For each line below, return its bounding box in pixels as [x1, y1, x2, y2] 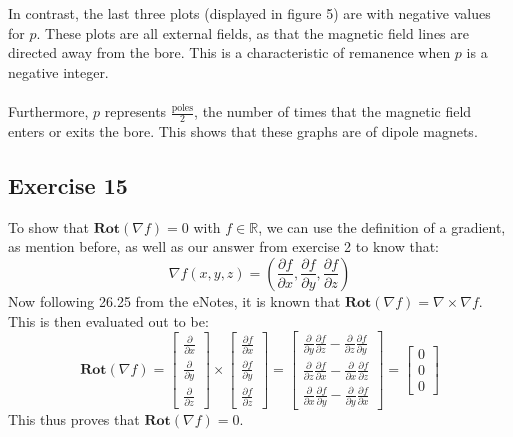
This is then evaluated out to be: [8, 310, 209, 331]
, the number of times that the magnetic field [194, 101, 472, 122]
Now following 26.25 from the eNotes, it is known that [8, 290, 341, 311]
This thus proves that [8, 408, 140, 429]
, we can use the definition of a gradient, [258, 216, 506, 237]
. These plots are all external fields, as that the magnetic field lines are [36, 22, 469, 43]
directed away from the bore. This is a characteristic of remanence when [8, 42, 451, 63]
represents [104, 101, 167, 122]
